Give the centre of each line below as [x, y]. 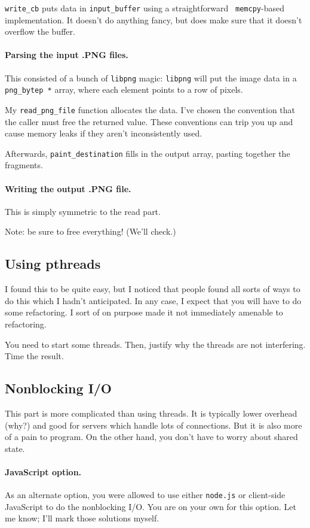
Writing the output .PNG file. [68, 188]
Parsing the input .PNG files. [67, 55]
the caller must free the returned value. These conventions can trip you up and [149, 121]
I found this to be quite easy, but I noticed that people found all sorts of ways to [153, 289]
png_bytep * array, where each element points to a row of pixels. [124, 89]
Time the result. [34, 356]
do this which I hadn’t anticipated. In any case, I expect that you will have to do [153, 300]
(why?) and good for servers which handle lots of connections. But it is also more [154, 425]
